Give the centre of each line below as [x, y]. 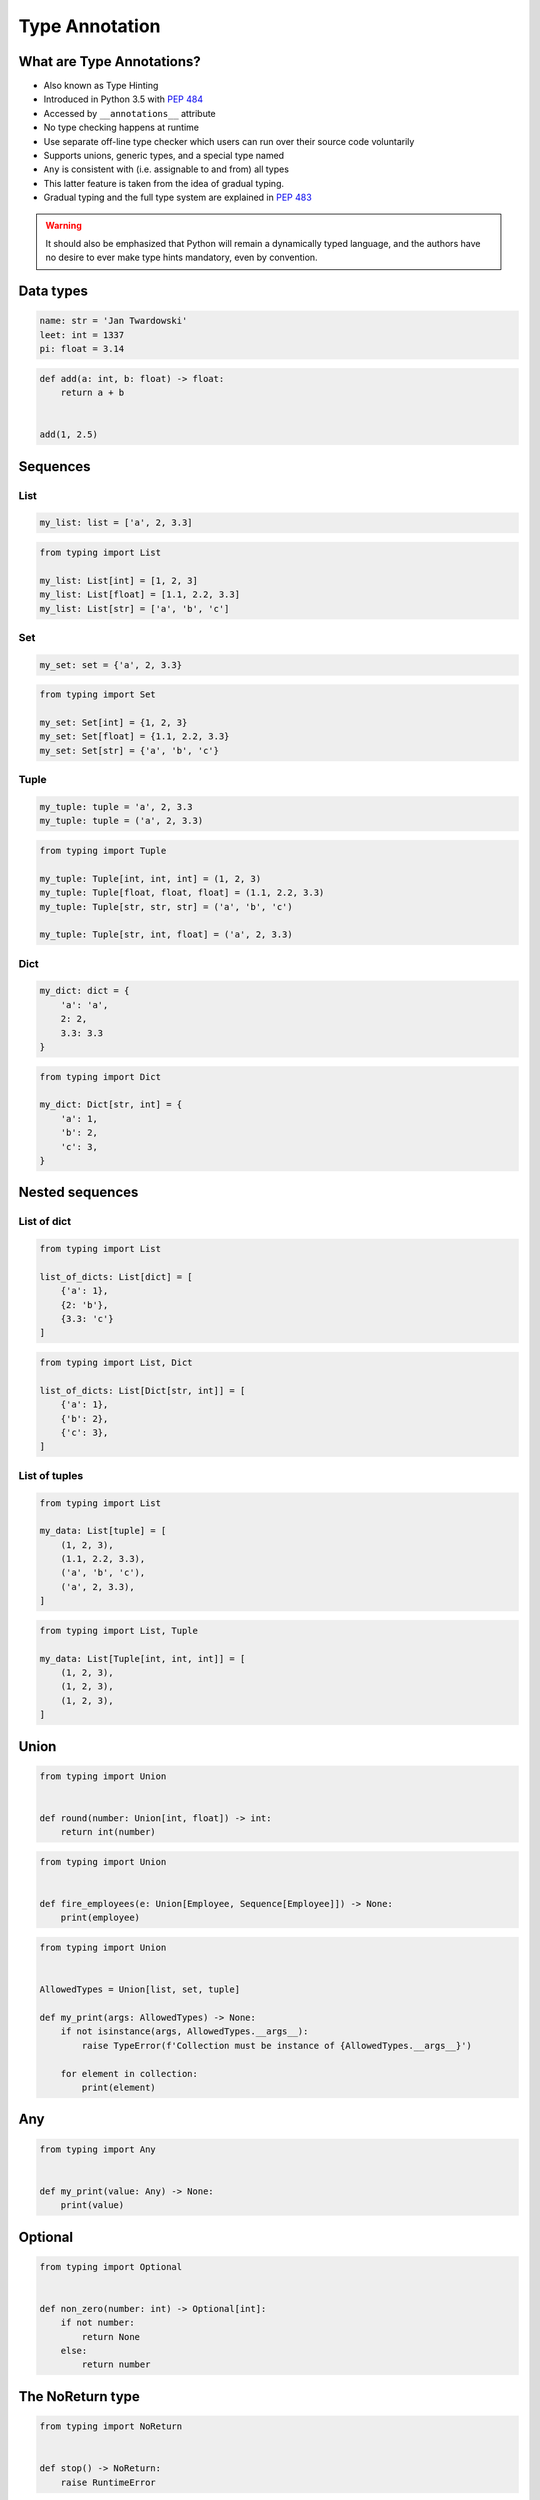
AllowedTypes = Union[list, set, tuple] [139, 1989]
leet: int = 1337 [82, 334]
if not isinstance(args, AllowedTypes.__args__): [184, 2031]
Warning [63, 225]
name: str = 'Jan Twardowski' [113, 321]
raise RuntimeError [108, 2482]
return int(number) [108, 1832]
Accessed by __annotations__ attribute [130, 113]
